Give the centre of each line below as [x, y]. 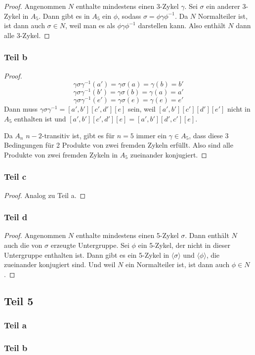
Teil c [15, 177]
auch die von [23, 245]
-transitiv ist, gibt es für [78, 135]
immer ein [151, 135]
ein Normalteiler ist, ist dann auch [177, 264]
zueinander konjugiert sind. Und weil [60, 264]
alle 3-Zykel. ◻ [27, 35]
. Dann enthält [207, 235]
